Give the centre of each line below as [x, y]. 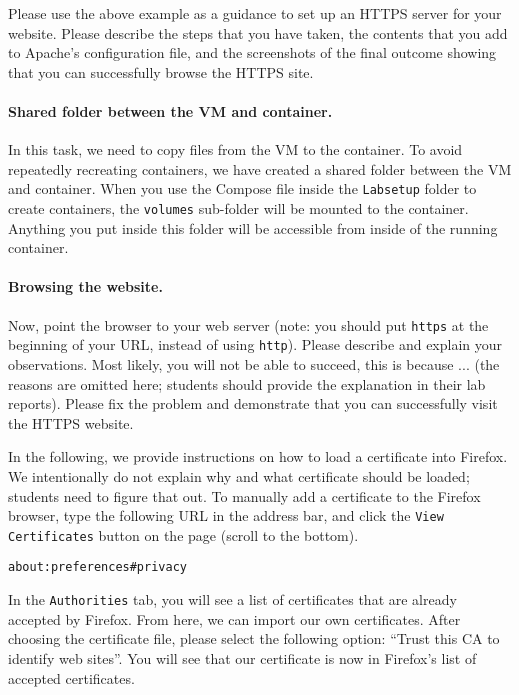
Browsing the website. [85, 286]
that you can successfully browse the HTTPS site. [161, 71]
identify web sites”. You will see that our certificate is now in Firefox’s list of [242, 657]
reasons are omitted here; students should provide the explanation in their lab [247, 383]
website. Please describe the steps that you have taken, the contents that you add [258, 32]
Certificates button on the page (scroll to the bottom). [183, 534]
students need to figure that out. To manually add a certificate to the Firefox [244, 495]
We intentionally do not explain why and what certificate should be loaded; [239, 475]
